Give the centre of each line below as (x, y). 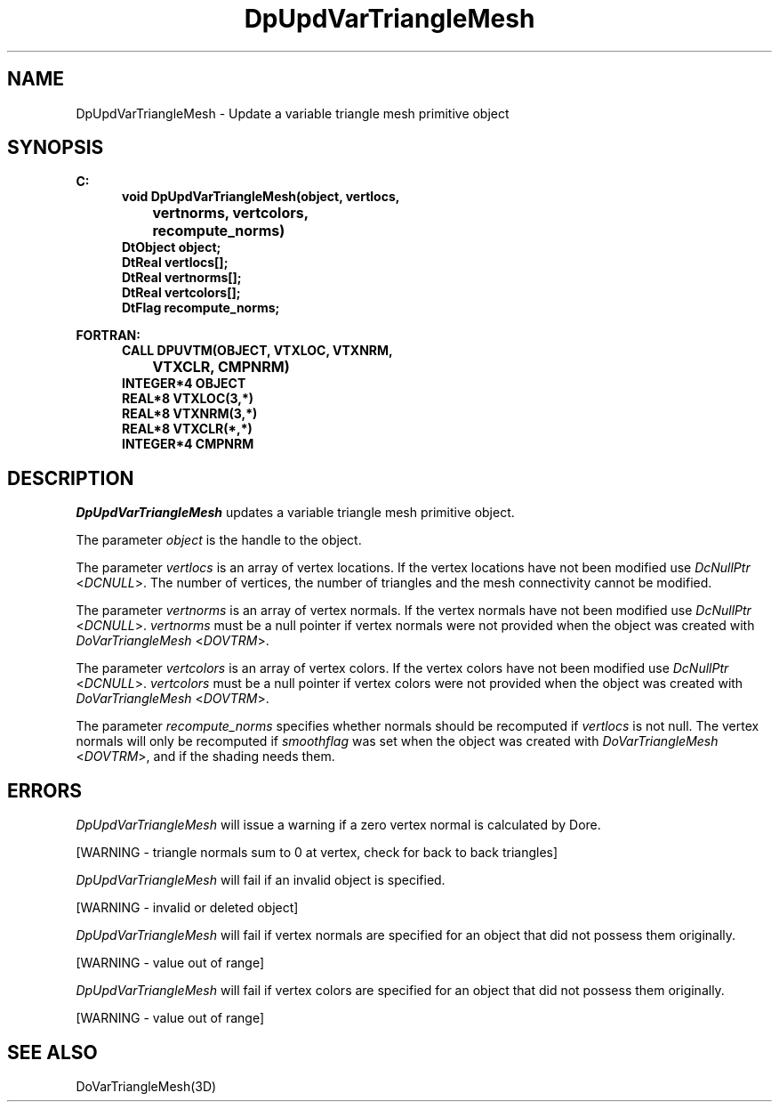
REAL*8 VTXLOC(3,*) (188, 399)
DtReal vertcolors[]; (181, 293)
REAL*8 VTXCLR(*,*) (187, 429)
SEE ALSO (52, 1052)
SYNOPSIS (56, 148)
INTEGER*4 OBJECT (184, 384)
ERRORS (45, 790)
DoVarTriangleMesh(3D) (146, 1086)
